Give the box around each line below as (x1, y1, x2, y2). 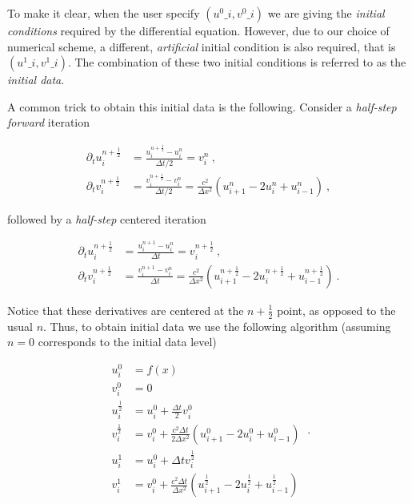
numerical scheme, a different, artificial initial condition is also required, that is (7, 38, 396, 54)
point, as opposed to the (277, 301, 396, 318)
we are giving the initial (267, 5, 385, 21)
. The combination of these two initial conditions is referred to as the (67, 54, 406, 71)
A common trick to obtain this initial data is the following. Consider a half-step (7, 98, 397, 115)
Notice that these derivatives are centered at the (7, 301, 244, 318)
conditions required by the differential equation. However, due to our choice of (7, 22, 390, 38)
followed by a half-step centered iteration (7, 210, 206, 227)
